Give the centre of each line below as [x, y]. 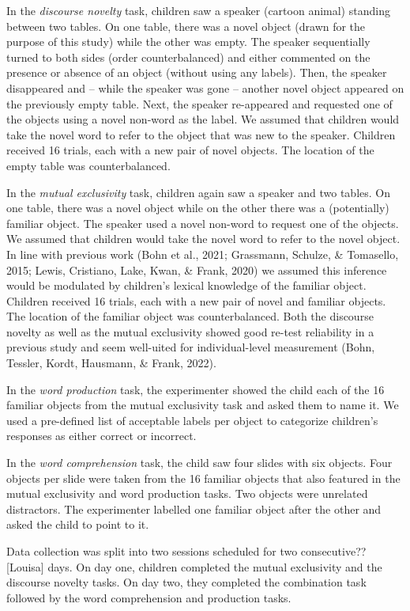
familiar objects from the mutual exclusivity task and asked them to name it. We [203, 405]
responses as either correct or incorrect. [102, 436]
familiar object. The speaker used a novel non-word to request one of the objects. [203, 223]
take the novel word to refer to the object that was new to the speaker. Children [201, 134]
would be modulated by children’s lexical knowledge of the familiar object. [186, 285]
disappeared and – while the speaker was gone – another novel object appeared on [205, 87]
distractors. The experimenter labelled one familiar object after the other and [194, 509]
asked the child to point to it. [78, 524]
